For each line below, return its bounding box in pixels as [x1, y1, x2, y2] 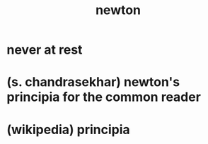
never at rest [6, 42, 83, 58]
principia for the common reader [6, 89, 201, 105]
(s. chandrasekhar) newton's [6, 74, 180, 90]
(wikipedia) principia [6, 121, 130, 138]
